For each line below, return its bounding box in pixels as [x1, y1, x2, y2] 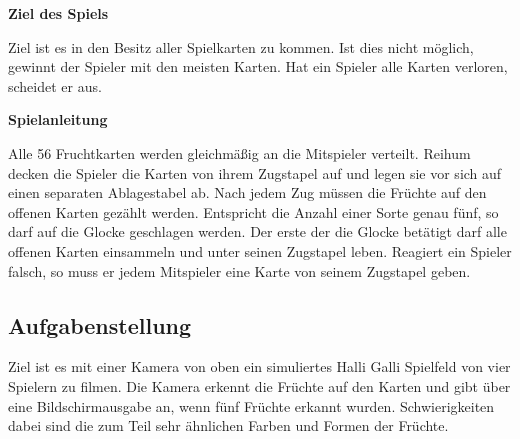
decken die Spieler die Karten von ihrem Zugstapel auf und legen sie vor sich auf [8, 162, 502, 183]
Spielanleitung [8, 109, 108, 130]
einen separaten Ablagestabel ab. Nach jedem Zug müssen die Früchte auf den [8, 182, 487, 203]
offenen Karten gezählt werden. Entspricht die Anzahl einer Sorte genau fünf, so [8, 201, 499, 222]
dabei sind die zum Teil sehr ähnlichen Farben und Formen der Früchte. [8, 415, 449, 436]
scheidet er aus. [8, 75, 102, 96]
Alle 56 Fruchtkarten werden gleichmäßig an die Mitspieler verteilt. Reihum [8, 142, 471, 163]
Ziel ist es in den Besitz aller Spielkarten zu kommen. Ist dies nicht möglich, [8, 36, 474, 57]
